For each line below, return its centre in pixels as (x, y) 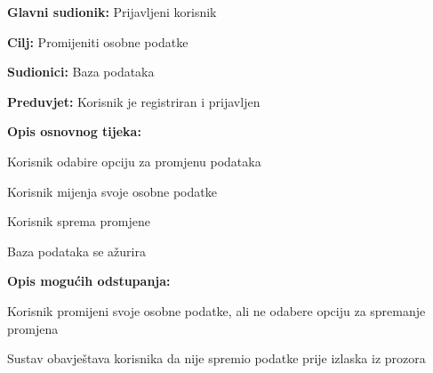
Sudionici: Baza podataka (81, 72)
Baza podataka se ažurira (76, 251)
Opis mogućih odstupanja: (89, 281)
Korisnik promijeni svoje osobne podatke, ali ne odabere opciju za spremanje (216, 310)
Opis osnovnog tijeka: (74, 131)
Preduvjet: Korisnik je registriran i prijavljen (134, 101)
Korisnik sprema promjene (79, 221)
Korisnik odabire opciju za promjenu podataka (134, 161)
